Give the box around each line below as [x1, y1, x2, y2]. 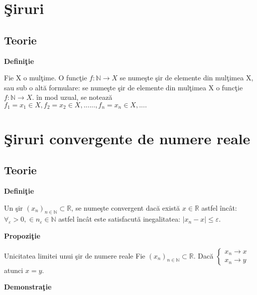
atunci [4, 265, 23, 275]
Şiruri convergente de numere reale [4, 128, 251, 148]
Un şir [4, 202, 23, 213]
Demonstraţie [4, 282, 52, 292]
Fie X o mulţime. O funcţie [4, 72, 87, 83]
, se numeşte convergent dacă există [71, 202, 180, 213]
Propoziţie [4, 230, 40, 241]
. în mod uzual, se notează [32, 92, 113, 102]
